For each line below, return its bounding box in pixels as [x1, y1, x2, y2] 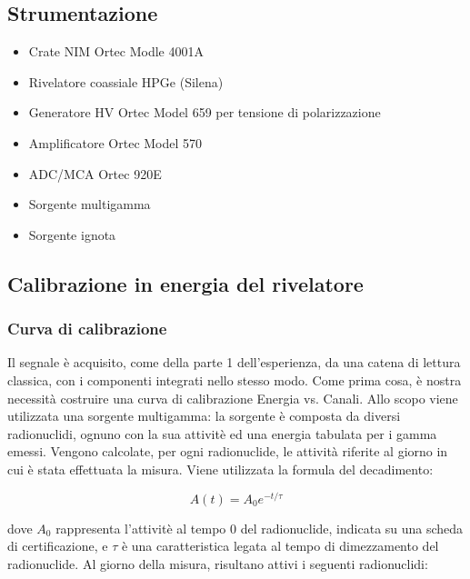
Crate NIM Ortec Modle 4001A [28, 42, 204, 61]
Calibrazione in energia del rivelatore [7, 269, 364, 297]
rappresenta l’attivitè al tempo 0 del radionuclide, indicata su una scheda [55, 518, 464, 537]
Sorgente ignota [28, 225, 116, 244]
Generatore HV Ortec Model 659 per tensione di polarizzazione [28, 103, 381, 122]
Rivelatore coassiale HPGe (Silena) [28, 72, 224, 91]
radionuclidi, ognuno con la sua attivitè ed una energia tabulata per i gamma [7, 424, 437, 443]
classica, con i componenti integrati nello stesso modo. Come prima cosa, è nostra [7, 370, 462, 389]
